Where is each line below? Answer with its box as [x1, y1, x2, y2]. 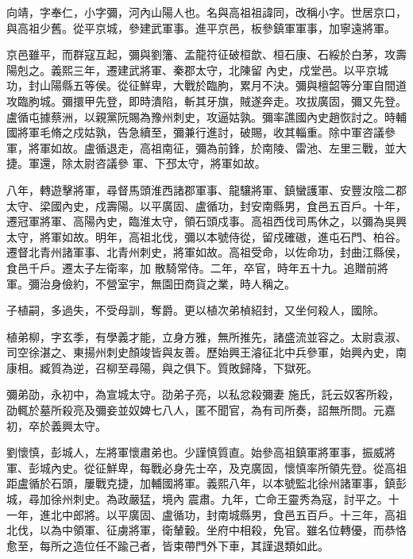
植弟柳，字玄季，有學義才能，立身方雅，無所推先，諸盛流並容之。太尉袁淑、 [6, 328, 407, 345]
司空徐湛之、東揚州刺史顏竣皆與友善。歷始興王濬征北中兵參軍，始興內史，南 [6, 344, 407, 360]
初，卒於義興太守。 [6, 417, 106, 434]
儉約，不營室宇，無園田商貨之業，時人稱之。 [61, 275, 295, 291]
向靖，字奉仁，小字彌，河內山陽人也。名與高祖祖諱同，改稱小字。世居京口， [6, 4, 407, 20]
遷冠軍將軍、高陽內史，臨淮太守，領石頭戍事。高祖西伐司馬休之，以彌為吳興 [6, 213, 407, 229]
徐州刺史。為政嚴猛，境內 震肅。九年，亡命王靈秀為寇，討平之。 [50, 491, 388, 507]
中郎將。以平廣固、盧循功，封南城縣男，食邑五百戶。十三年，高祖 [61, 506, 407, 522]
